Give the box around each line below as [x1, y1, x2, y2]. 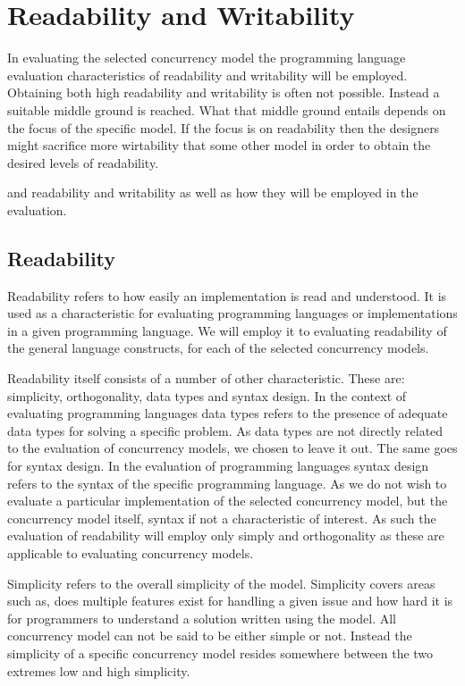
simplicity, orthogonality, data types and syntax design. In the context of [7, 386, 407, 405]
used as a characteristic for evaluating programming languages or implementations [7, 304, 458, 322]
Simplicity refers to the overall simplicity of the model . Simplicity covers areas [7, 573, 435, 592]
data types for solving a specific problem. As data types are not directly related [7, 421, 444, 439]
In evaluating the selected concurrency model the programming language [7, 48, 406, 67]
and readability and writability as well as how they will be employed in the [7, 183, 418, 202]
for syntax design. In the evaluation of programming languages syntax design [7, 456, 429, 475]
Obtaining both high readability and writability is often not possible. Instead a [7, 83, 440, 102]
